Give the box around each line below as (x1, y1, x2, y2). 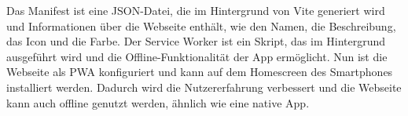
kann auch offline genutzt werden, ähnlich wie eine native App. (6, 94, 310, 111)
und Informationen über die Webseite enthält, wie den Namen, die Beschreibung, (6, 17, 396, 34)
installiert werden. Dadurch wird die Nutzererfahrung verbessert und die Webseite (6, 78, 402, 95)
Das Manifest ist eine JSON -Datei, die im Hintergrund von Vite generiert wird (6, 2, 385, 18)
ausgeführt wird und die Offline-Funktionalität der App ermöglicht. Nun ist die (6, 48, 388, 64)
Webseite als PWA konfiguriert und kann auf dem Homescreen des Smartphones (6, 63, 393, 80)
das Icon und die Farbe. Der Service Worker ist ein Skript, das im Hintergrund (6, 33, 386, 49)
